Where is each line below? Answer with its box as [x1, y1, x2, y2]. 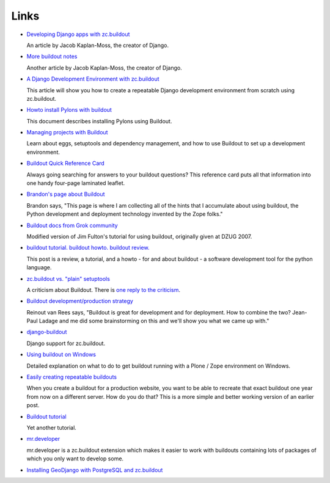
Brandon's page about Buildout [26, 191, 105, 198]
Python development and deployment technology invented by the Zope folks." [26, 211, 223, 218]
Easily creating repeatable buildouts [26, 373, 117, 381]
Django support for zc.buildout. [26, 340, 106, 347]
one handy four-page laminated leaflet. [26, 180, 125, 187]
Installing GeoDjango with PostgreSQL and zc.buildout [26, 466, 163, 473]
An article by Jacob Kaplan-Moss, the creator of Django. [26, 42, 169, 49]
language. [26, 264, 52, 271]
